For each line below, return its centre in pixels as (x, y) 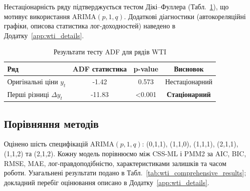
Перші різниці (28, 94)
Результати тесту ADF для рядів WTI (110, 52)
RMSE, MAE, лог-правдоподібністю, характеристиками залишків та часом (115, 163)
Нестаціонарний (189, 82)
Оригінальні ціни (33, 81)
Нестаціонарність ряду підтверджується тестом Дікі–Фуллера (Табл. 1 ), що (116, 6)
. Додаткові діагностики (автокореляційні (185, 16)
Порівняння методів (52, 123)
